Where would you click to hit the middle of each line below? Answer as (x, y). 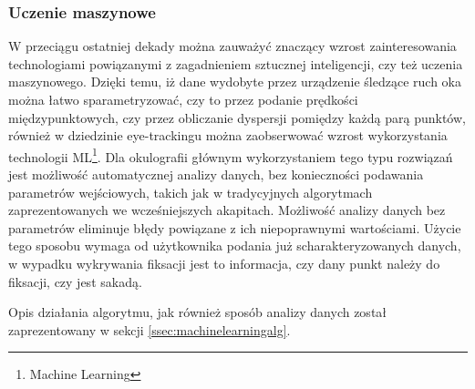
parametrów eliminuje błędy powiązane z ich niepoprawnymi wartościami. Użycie (235, 227)
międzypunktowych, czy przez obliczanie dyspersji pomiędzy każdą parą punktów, (237, 117)
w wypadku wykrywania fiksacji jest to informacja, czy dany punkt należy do (224, 263)
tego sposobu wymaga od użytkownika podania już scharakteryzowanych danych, (235, 246)
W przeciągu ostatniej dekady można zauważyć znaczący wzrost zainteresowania (232, 46)
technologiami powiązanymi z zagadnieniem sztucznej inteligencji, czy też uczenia (236, 63)
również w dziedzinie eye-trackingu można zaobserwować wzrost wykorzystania (228, 135)
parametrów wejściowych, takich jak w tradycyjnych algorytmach (191, 192)
